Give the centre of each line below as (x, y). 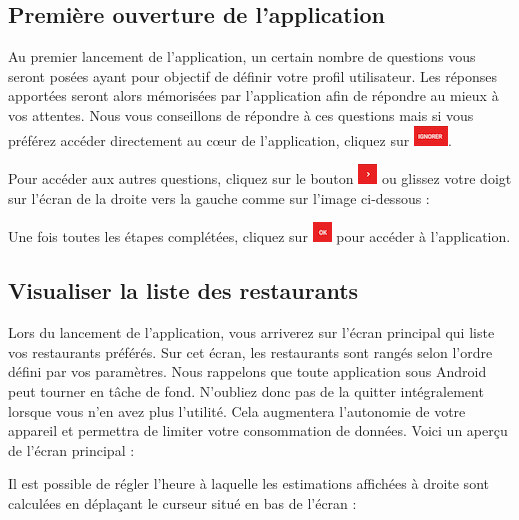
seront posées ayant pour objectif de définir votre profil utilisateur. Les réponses (253, 75)
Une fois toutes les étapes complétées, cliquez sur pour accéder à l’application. (259, 236)
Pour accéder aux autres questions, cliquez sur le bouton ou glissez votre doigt (260, 178)
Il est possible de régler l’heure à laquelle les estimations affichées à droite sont (248, 483)
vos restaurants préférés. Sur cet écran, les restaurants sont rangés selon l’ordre (250, 351)
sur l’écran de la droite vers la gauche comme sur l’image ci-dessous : (219, 197)
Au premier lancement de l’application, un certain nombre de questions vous (242, 56)
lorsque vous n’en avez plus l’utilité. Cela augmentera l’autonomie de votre (237, 410)
